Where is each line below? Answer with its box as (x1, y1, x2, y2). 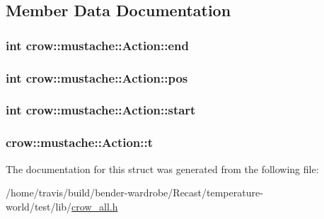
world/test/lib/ (6, 199, 72, 213)
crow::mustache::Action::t (6, 134, 154, 151)
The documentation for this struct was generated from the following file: (6, 161, 319, 176)
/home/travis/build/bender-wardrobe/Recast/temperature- (6, 185, 263, 200)
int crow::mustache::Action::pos (6, 69, 188, 86)
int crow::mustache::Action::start (6, 101, 196, 119)
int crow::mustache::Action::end (6, 36, 189, 54)
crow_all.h (71, 199, 118, 213)
